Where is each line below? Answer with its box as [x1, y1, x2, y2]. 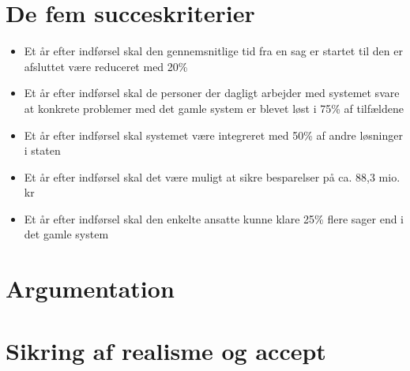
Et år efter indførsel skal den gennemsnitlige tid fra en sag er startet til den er [24, 43, 403, 59]
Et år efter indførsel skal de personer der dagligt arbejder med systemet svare [24, 84, 400, 101]
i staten [24, 142, 61, 159]
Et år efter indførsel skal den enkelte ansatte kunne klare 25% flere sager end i [24, 210, 404, 227]
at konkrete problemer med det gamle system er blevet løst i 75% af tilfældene [24, 99, 404, 116]
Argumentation [6, 272, 175, 305]
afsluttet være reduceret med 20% [24, 58, 188, 74]
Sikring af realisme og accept [6, 334, 326, 366]
